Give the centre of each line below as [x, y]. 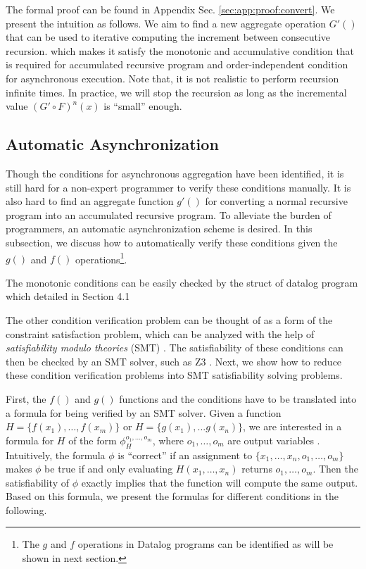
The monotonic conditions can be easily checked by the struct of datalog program [182, 282]
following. [26, 509]
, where [168, 440]
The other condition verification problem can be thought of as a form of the [169, 319]
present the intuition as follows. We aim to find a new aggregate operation [166, 23]
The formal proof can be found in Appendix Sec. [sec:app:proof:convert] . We [170, 9]
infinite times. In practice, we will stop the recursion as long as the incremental [176, 92]
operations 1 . [101, 258]
